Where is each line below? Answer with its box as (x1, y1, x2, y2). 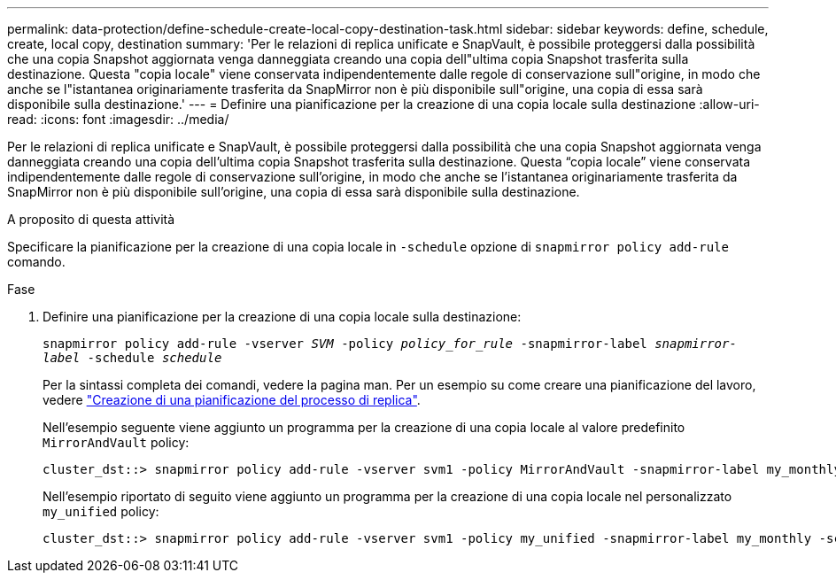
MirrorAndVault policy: (43, 435, 190, 450)
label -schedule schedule (43, 351, 222, 365)
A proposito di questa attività (7, 212, 175, 227)
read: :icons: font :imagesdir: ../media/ (7, 112, 229, 127)
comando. (7, 254, 66, 269)
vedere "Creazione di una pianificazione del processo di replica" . (43, 392, 421, 407)
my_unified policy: (43, 504, 159, 519)
